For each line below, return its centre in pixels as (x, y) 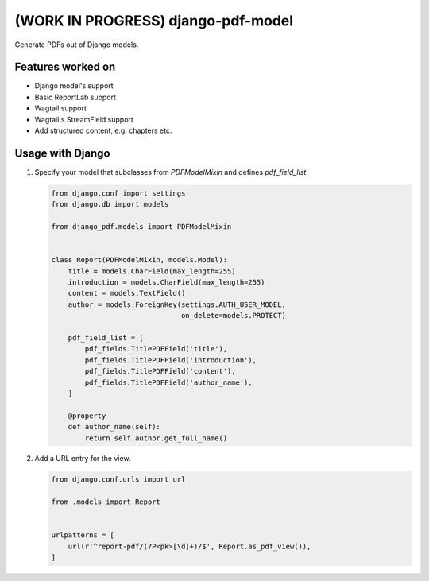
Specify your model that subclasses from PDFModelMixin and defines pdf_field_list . (172, 172)
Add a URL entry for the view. (83, 459)
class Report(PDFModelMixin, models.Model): (139, 260)
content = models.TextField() (127, 293)
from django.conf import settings (118, 193)
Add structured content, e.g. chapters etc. (103, 130)
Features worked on (65, 67)
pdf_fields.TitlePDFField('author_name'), (169, 382)
